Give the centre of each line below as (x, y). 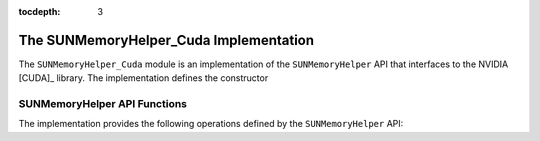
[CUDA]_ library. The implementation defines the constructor (143, 78)
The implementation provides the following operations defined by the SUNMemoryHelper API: (211, 124)
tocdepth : (39, 11)
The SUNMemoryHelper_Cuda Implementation (166, 40)
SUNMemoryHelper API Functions (103, 104)
